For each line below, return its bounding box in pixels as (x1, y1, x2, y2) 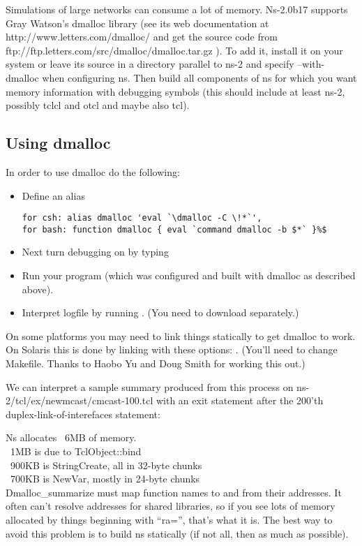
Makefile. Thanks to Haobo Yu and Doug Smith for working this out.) (6, 356, 306, 371)
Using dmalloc (6, 132, 111, 154)
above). (22, 281, 54, 296)
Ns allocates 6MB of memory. (6, 430, 137, 445)
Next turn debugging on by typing (22, 244, 169, 259)
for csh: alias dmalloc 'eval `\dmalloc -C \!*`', (22, 213, 262, 223)
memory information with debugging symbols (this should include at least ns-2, (6, 84, 345, 98)
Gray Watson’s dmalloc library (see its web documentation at (6, 15, 269, 30)
